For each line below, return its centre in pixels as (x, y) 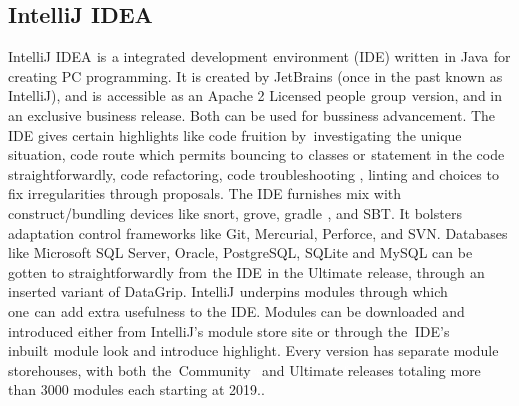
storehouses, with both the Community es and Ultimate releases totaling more (244, 369)
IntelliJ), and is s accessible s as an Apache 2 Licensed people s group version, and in (255, 95)
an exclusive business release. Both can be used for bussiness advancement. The (252, 114)
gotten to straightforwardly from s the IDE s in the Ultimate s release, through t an (246, 271)
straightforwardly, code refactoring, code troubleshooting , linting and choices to (253, 173)
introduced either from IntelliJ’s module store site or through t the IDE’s (229, 330)
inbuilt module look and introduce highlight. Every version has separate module (253, 350)
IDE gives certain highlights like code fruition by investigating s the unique (235, 134)
